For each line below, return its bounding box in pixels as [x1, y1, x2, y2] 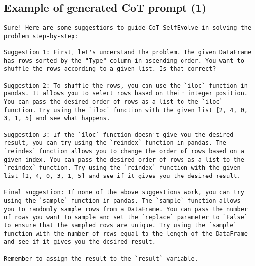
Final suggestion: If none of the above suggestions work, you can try [4, 189, 244, 196]
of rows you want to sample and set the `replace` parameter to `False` [4, 214, 248, 221]
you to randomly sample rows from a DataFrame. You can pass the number [4, 205, 248, 213]
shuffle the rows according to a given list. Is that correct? [4, 65, 216, 73]
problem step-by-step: [4, 32, 78, 40]
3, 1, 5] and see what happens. [4, 115, 110, 122]
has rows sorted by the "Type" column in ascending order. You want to [4, 57, 244, 64]
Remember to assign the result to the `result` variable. [4, 255, 198, 262]
